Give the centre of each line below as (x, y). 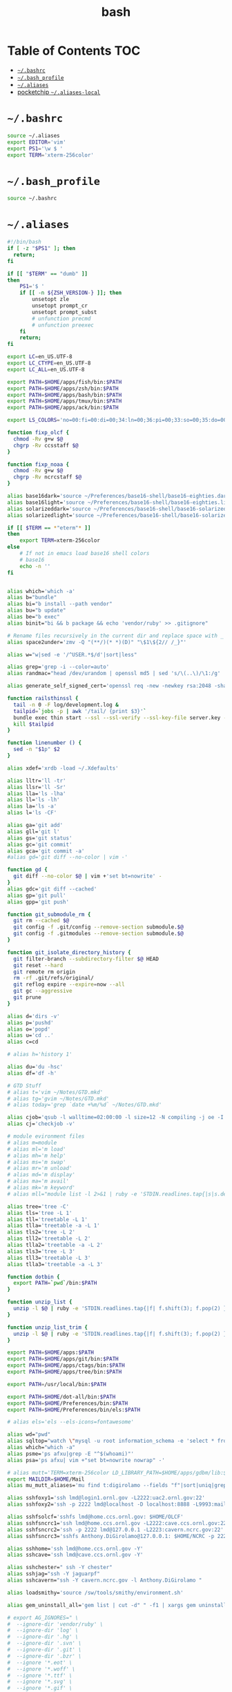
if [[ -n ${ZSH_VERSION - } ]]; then (71, 293)
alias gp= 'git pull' (37, 895)
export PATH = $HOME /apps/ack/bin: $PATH (63, 408)
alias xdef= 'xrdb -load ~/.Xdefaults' (63, 768)
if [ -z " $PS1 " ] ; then (41, 249)
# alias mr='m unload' (40, 1168)
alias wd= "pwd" (29, 1435)
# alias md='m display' (41, 1175)
